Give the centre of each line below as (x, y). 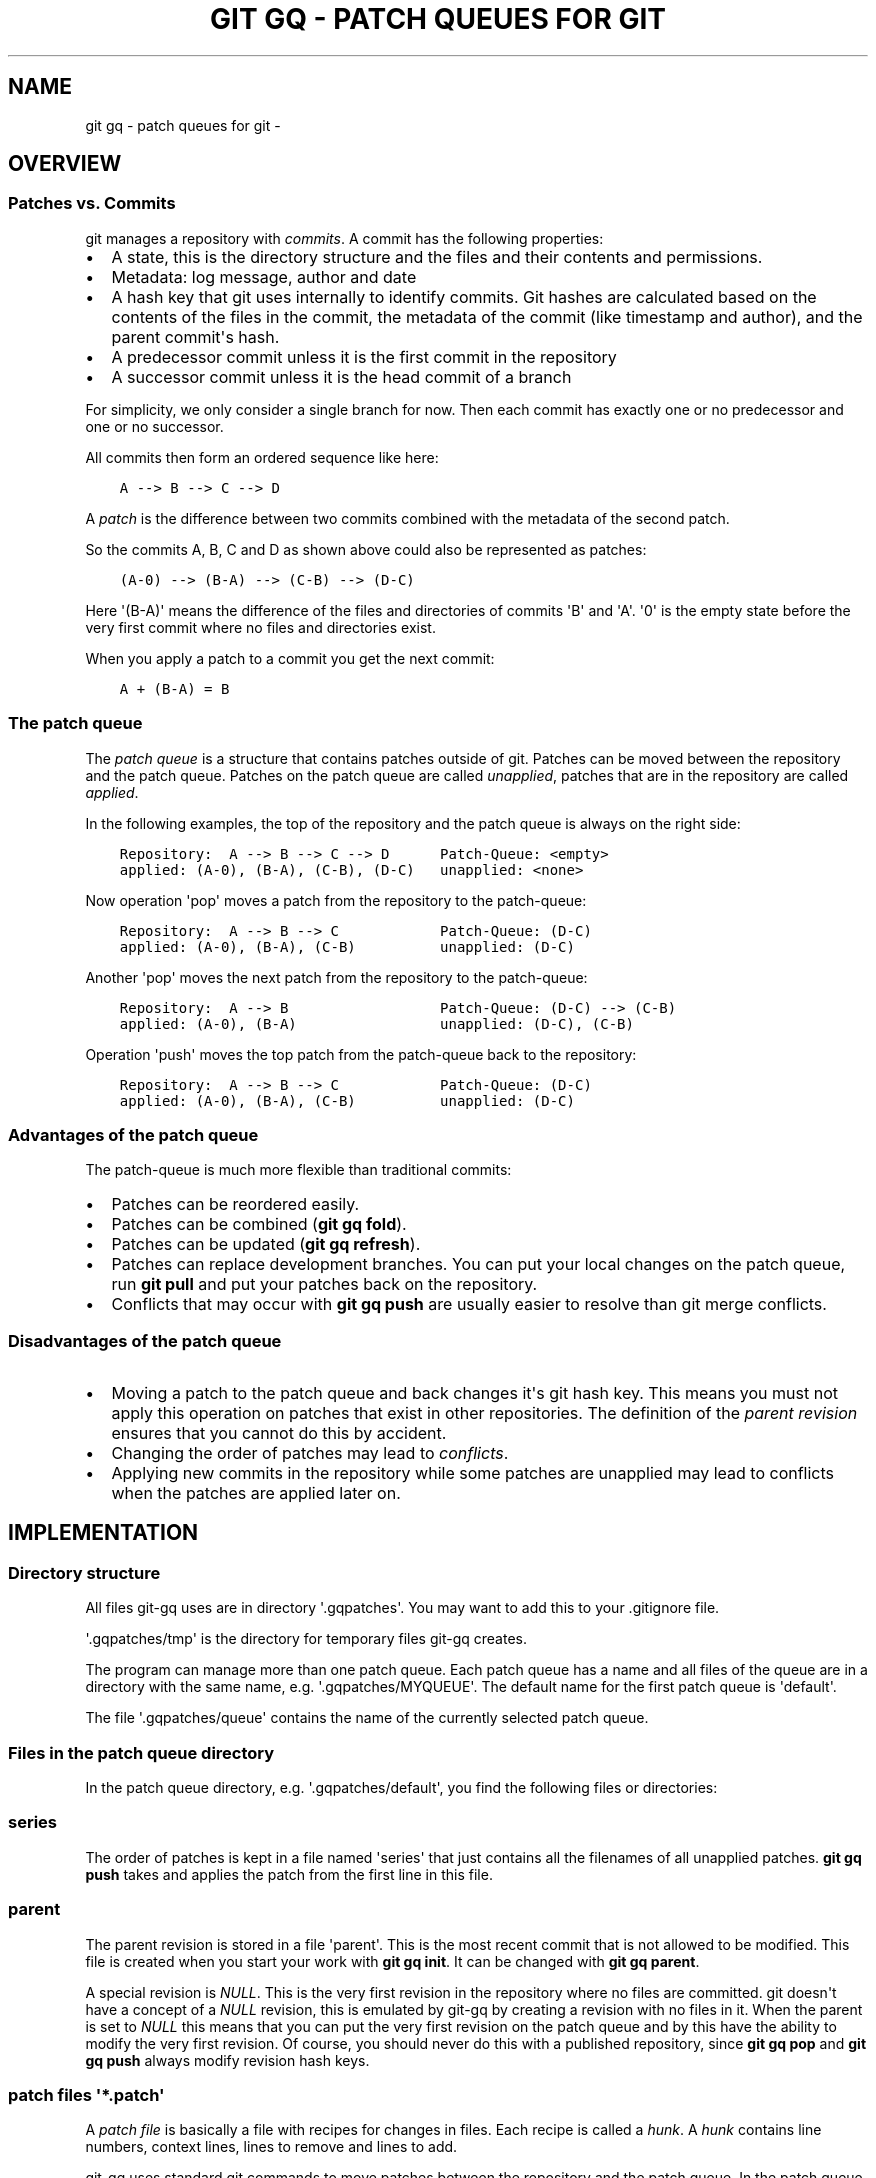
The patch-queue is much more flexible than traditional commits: (298, 1170)
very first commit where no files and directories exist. (260, 627)
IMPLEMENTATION (103, 1533)
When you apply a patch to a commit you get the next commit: (290, 658)
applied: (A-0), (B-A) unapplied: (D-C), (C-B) (376, 1023)
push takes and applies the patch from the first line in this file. (289, 1874)
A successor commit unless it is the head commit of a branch (341, 376)
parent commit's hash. (195, 336)
